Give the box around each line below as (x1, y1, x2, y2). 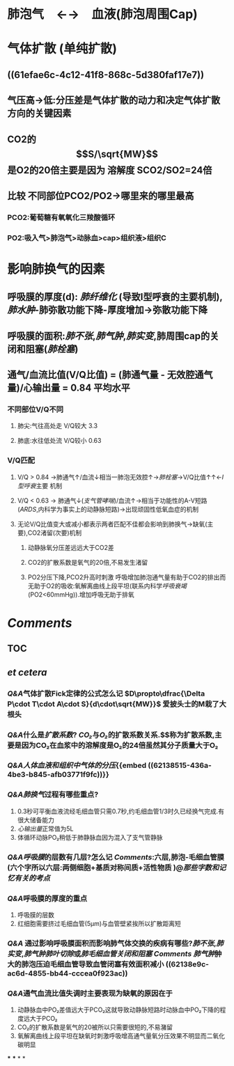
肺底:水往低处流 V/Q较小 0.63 (17, 437, 102, 445)
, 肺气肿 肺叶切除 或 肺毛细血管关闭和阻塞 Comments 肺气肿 (21, 948, 215, 958)
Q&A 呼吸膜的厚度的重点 (7, 893, 88, 903)
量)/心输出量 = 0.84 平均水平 (7, 382, 131, 394)
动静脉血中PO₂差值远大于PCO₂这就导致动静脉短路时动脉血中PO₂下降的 (17, 1005, 220, 1014)
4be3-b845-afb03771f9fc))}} (7, 770, 109, 780)
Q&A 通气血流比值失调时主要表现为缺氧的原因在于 (7, 988, 173, 998)
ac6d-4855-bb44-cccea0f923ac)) (7, 969, 128, 978)
